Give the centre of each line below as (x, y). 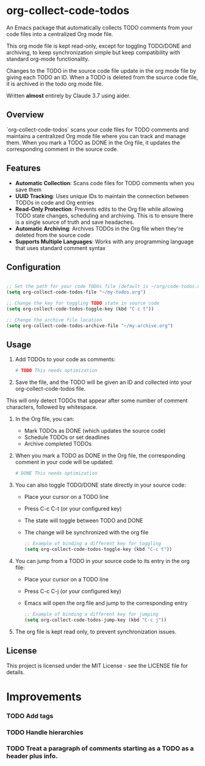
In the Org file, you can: (45, 419)
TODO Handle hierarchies (45, 732)
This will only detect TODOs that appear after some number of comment (97, 400)
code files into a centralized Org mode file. (60, 34)
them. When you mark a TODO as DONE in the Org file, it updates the (93, 142)
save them (28, 190)
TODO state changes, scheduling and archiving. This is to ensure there (104, 215)
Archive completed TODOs (58, 444)
